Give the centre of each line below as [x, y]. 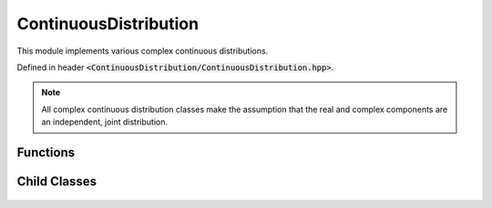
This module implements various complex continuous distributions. [143, 51]
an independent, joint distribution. [105, 122]
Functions [46, 152]
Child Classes [57, 181]
